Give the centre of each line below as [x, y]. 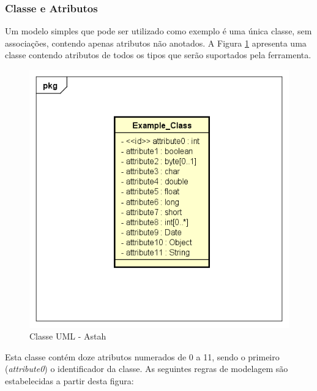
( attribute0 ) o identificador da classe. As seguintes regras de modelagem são [147, 369]
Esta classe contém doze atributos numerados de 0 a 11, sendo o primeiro [142, 356]
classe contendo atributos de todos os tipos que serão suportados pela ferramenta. [158, 55]
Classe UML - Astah [68, 336]
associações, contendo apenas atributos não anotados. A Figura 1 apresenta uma [156, 43]
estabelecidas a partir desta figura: [69, 381]
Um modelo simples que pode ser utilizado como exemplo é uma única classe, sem [158, 31]
